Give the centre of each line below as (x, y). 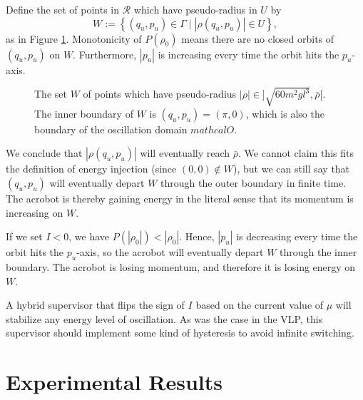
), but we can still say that (291, 169)
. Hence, (197, 236)
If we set (24, 236)
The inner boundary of (84, 113)
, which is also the (285, 113)
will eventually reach (185, 153)
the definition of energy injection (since (91, 169)
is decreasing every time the (297, 236)
